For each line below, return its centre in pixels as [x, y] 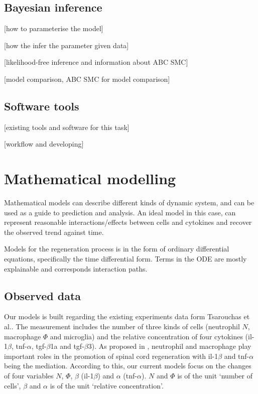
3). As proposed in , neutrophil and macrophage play [170, 346]
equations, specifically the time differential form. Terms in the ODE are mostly [125, 259]
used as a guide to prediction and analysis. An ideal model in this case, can [120, 212]
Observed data [43, 295]
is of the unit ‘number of [215, 376]
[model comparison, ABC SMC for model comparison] [87, 79]
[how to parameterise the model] [54, 28]
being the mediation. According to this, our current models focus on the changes [128, 366]
